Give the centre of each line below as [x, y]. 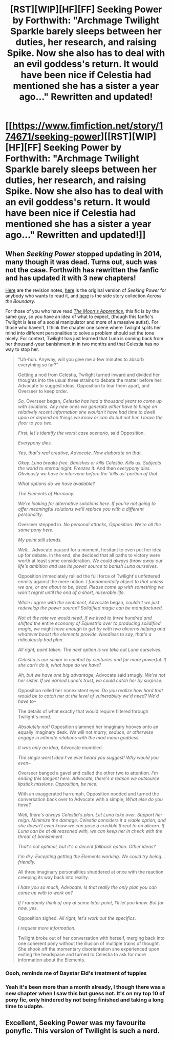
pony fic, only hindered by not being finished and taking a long [84, 999]
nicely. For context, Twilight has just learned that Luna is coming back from [84, 338]
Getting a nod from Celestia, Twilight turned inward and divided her [89, 375]
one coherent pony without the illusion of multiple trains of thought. [89, 943]
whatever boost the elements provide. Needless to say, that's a [85, 634]
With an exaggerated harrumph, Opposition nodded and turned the [89, 794]
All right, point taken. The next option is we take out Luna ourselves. [90, 649]
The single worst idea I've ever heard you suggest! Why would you [88, 757]
